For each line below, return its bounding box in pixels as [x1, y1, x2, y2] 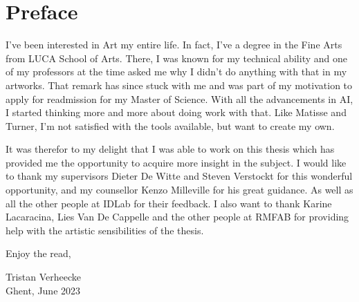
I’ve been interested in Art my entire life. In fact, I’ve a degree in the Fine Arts [6, 37, 342, 52]
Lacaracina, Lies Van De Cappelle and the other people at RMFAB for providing [6, 209, 349, 224]
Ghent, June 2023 [6, 283, 81, 297]
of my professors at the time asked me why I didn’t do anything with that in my [6, 64, 347, 79]
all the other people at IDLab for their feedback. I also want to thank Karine [6, 196, 332, 210]
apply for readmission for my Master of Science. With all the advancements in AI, [6, 91, 353, 106]
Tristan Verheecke [6, 270, 82, 284]
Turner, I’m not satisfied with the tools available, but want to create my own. [6, 118, 335, 133]
